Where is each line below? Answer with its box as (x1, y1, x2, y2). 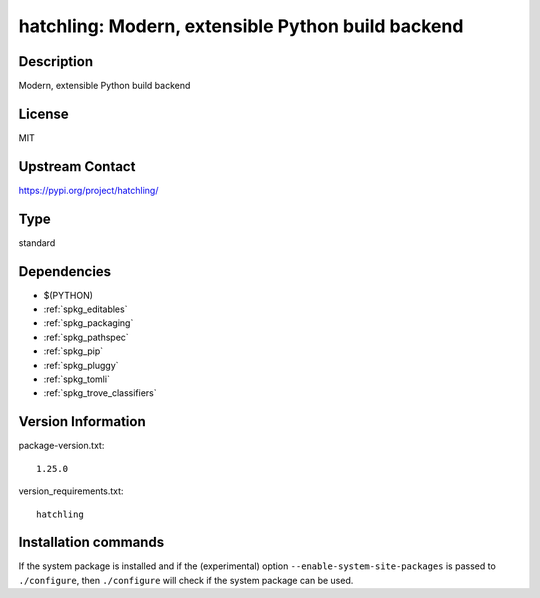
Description (18, 53, 94, 70)
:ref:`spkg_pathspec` (43, 331, 129, 343)
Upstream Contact (18, 158, 136, 175)
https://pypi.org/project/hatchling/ (18, 184, 159, 196)
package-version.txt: (18, 440, 105, 452)
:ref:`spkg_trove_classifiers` (43, 387, 157, 399)
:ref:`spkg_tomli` (43, 373, 110, 385)
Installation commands (18, 534, 165, 551)
